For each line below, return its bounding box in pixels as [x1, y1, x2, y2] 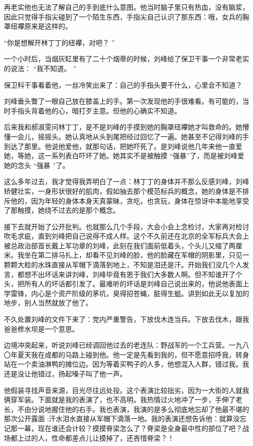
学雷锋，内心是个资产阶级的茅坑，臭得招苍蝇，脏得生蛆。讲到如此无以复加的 [4, 288, 249, 298]
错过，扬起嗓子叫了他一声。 [37, 369, 126, 378]
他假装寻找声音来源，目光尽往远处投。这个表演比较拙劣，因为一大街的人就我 [4, 385, 249, 395]
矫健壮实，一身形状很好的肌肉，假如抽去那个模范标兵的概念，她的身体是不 [4, 186, 242, 196]
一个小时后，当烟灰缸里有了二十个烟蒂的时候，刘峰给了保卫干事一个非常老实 [4, 54, 249, 64]
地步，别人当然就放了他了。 [4, 297, 92, 308]
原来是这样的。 [24, 21, 72, 31]
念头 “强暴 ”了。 [17, 160, 70, 170]
